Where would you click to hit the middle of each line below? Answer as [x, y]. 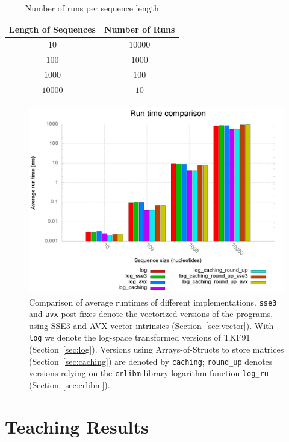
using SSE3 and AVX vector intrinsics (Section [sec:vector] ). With [151, 325]
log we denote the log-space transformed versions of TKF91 [140, 337]
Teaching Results [77, 426]
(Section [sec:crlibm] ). [70, 385]
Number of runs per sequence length [92, 8]
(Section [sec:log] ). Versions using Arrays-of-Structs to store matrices [157, 349]
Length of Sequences [52, 29]
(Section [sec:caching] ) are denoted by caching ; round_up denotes [151, 361]
